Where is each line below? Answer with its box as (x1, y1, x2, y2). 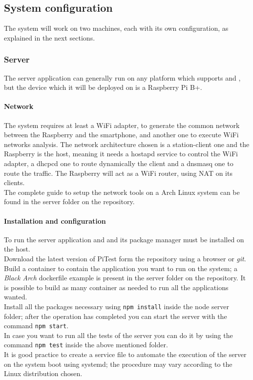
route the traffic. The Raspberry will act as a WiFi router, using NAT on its (4, 168, 232, 178)
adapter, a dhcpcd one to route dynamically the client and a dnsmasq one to (4, 158, 233, 168)
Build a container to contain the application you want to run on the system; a (4, 263, 237, 273)
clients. (4, 177, 25, 188)
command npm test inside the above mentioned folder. (4, 339, 168, 350)
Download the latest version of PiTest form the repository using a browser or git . (4, 253, 246, 263)
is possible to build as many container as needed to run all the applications (4, 282, 229, 292)
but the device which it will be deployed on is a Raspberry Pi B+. (4, 82, 202, 92)
